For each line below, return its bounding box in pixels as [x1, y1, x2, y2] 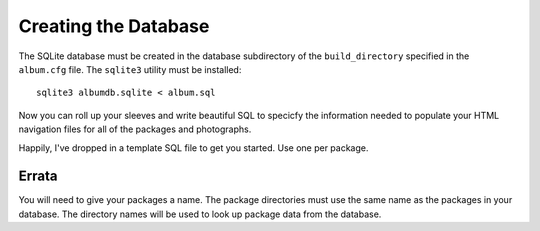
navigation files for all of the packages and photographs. [18, 123, 252, 135]
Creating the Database [18, 15, 210, 37]
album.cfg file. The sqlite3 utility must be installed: [18, 63, 242, 75]
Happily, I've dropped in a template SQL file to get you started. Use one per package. [18, 141, 369, 154]
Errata [18, 168, 58, 185]
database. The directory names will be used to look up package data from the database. [18, 208, 382, 220]
